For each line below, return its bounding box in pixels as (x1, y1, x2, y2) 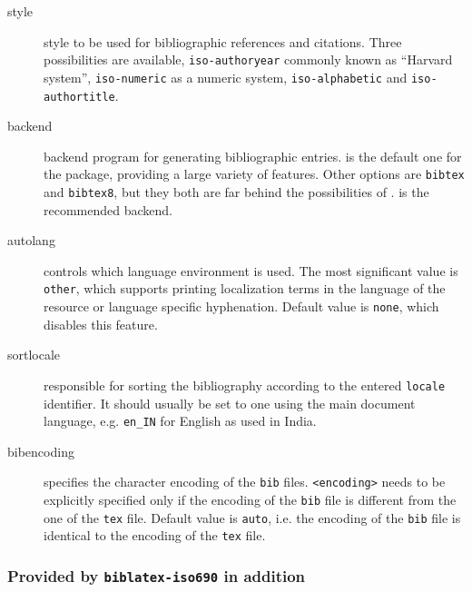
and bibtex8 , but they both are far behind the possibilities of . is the (44, 183, 429, 201)
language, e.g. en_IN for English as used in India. (44, 411, 317, 430)
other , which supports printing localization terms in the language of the (44, 279, 446, 298)
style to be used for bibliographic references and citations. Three (44, 32, 402, 51)
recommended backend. (44, 200, 172, 219)
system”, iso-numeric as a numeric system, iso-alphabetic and (44, 67, 408, 86)
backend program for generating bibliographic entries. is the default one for (44, 146, 462, 165)
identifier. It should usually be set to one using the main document (44, 393, 416, 412)
